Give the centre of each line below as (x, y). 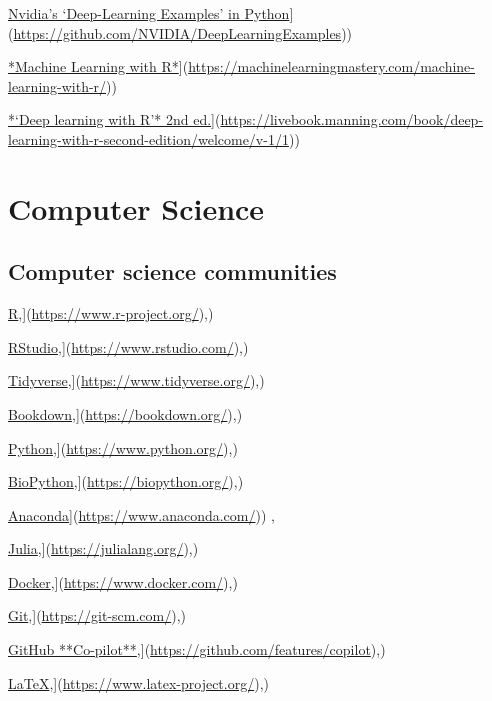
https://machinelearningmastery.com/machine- (331, 66)
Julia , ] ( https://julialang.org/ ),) (103, 548)
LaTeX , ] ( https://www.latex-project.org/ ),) (138, 682)
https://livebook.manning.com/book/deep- (352, 119)
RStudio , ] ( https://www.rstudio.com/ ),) (128, 346)
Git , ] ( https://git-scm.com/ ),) (97, 615)
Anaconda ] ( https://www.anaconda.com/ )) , (141, 514)
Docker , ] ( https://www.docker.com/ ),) (123, 581)
